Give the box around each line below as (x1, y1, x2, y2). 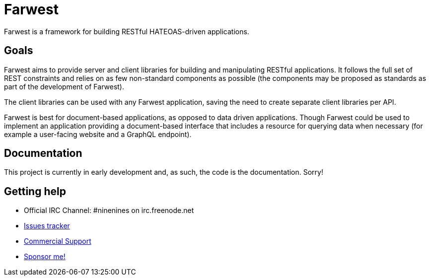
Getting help (4, 185, 66, 198)
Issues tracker (24, 221, 70, 230)
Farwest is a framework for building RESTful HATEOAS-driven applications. (4, 27, 249, 36)
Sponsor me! (24, 252, 66, 261)
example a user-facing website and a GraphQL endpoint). (4, 130, 192, 139)
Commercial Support (24, 237, 91, 246)
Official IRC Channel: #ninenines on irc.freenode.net (24, 206, 194, 215)
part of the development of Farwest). (4, 82, 124, 91)
